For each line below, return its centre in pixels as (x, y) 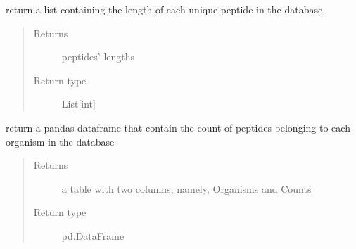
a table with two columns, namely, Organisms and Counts (186, 188)
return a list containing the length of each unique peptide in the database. (166, 9)
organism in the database (60, 141)
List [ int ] (78, 104)
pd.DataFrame (93, 235)
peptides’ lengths (98, 57)
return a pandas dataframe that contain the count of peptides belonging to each (178, 127)
